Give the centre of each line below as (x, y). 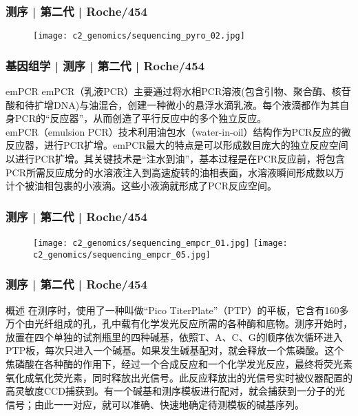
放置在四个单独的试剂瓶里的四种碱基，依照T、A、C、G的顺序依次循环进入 (174, 336)
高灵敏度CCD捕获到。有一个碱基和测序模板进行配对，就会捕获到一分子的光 (175, 391)
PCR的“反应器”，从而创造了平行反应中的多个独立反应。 (141, 118)
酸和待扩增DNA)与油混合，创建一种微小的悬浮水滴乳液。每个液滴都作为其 (173, 104)
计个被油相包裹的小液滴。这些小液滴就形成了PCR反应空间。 (141, 186)
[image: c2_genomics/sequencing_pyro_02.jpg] (139, 36)
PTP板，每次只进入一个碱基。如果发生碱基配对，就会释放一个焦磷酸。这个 (175, 350)
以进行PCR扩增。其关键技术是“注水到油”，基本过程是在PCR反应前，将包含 (176, 159)
